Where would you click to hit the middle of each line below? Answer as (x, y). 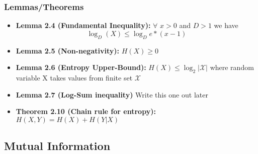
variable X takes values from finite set (74, 77)
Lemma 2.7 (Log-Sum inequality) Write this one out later (112, 94)
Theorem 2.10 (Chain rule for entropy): (86, 111)
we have (226, 25)
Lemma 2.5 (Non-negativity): (67, 50)
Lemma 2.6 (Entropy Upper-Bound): (81, 67)
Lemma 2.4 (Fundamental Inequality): (83, 25)
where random (232, 67)
